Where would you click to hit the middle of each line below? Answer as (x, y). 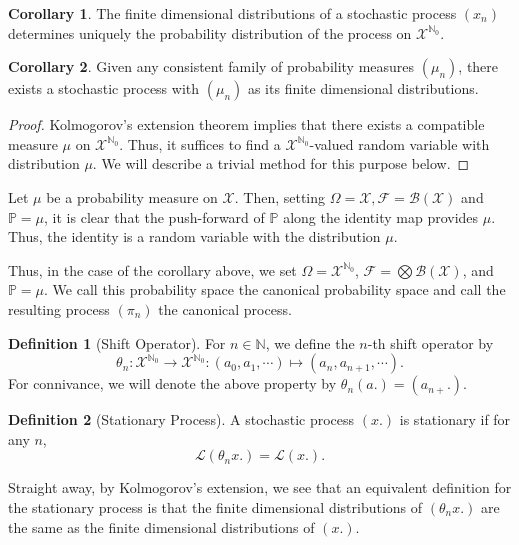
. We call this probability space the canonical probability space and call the (275, 289)
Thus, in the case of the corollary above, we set (152, 269)
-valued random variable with (399, 143)
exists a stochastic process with (104, 88)
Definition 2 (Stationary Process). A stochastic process (181, 419)
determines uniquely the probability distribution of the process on (210, 32)
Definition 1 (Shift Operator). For (117, 342)
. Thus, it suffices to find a (200, 143)
